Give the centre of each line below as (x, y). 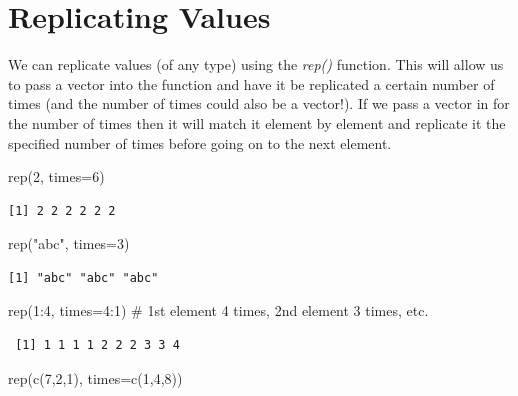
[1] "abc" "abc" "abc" (83, 277)
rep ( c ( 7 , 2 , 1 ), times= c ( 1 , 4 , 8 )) (95, 377)
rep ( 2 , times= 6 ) (56, 176)
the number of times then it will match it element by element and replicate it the (257, 122)
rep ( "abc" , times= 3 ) (69, 243)
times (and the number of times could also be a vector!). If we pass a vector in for (259, 103)
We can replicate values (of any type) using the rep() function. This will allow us (256, 64)
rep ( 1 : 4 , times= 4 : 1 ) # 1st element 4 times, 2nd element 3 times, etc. (218, 310)
